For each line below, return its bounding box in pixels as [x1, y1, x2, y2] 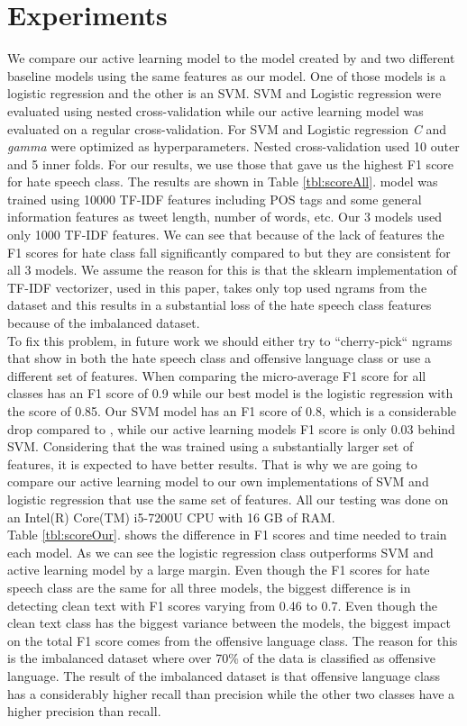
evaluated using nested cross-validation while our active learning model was [7, 101, 424, 120]
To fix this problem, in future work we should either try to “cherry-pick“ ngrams [7, 331, 453, 349]
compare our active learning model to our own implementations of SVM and [7, 472, 429, 491]
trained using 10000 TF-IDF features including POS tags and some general [7, 189, 422, 208]
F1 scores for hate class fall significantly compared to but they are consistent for [7, 242, 451, 261]
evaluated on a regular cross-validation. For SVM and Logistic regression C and [7, 119, 447, 138]
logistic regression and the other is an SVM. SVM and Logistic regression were [7, 84, 442, 103]
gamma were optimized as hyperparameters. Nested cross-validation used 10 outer [7, 137, 460, 156]
